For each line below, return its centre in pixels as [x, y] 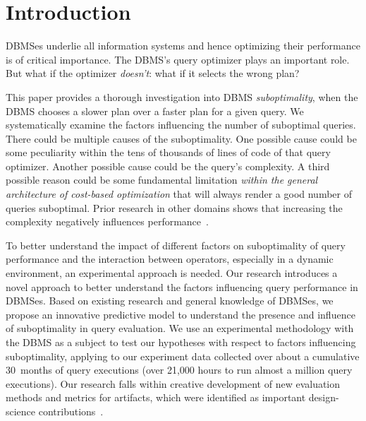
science [21, 411]
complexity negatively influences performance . [107, 221]
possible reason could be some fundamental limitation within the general [162, 180]
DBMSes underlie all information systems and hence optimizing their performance [183, 46]
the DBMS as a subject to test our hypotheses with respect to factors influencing [181, 342]
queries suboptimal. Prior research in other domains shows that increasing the [174, 207]
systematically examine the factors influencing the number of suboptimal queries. [181, 125]
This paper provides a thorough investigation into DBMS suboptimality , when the [182, 96]
